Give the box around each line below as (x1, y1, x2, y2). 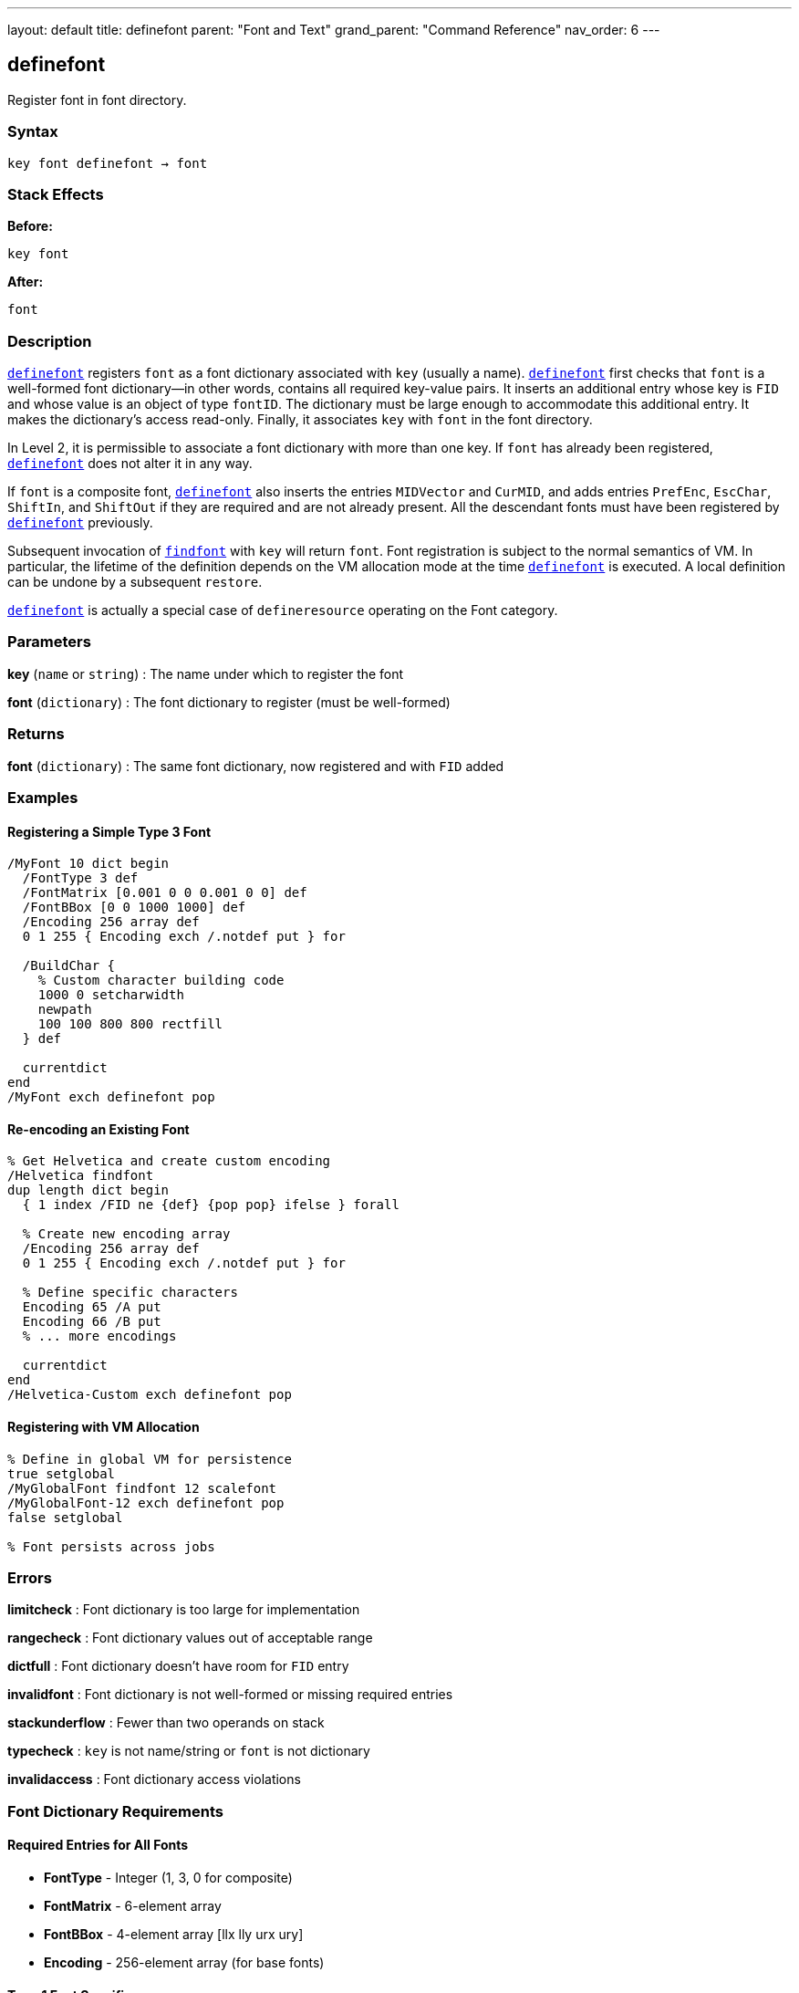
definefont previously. (7, 515, 153, 531)
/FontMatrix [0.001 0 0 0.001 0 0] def (22, 885, 307, 901)
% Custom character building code (37, 973, 285, 988)
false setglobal (7, 1509, 123, 1525)
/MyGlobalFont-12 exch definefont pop (7, 1495, 285, 1510)
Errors (7, 1569, 52, 1587)
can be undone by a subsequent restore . (7, 574, 263, 590)
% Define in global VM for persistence (7, 1451, 292, 1466)
